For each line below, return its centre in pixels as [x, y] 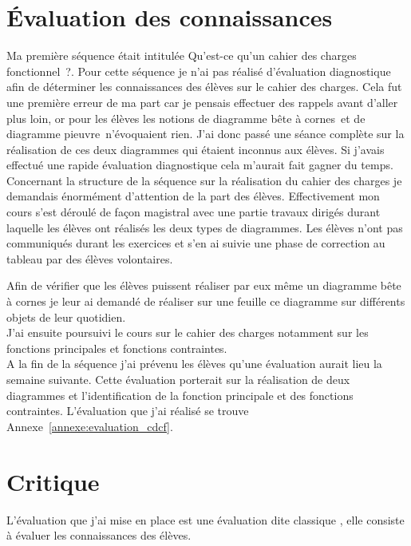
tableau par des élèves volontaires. [90, 258]
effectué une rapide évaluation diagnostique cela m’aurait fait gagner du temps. [200, 165]
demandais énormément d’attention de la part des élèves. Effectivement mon [193, 196]
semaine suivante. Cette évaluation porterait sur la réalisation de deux [178, 379]
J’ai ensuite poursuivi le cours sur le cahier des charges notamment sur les [188, 332]
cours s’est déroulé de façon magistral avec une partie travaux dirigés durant [194, 212]
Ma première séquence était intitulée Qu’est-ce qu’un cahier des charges [182, 55]
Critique [53, 481]
